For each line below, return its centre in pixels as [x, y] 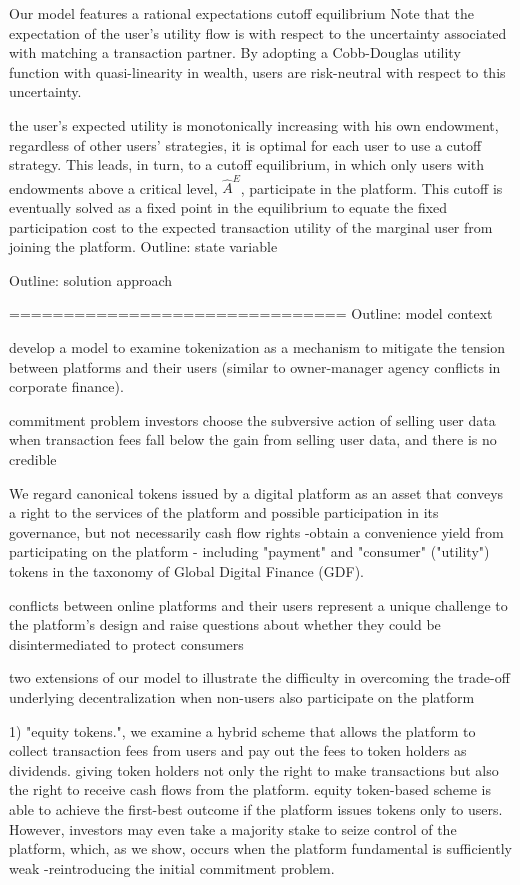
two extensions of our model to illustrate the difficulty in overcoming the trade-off [259, 677]
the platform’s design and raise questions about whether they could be [225, 624]
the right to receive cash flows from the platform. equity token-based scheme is [250, 789]
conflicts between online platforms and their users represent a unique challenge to [258, 604]
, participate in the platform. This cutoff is [371, 187]
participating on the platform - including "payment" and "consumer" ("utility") [249, 551]
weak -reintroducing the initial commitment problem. [172, 867]
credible [33, 459]
